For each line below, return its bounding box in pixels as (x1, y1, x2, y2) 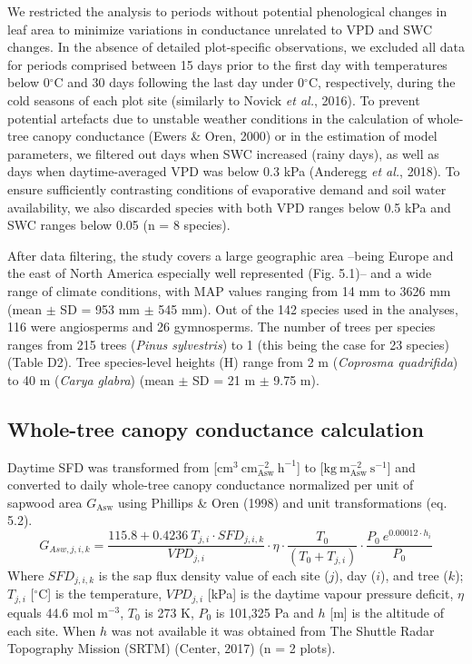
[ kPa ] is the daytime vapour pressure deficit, (207, 584, 454, 603)
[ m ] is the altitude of (329, 602, 444, 621)
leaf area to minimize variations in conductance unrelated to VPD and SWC (7, 19, 433, 38)
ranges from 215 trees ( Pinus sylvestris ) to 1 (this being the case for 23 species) (7, 334, 450, 353)
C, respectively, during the (308, 73, 456, 92)
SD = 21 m (192, 370, 256, 389)
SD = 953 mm (60, 299, 141, 318)
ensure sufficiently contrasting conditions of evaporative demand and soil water (7, 179, 447, 198)
